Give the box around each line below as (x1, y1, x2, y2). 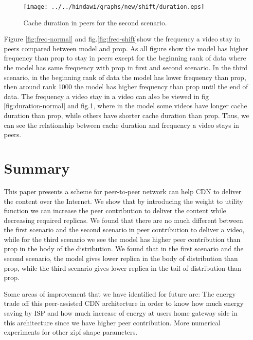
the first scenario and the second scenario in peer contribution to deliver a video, (4, 224, 245, 235)
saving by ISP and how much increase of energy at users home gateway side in (4, 308, 238, 318)
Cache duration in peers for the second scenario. (23, 17, 167, 27)
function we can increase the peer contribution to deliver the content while (4, 205, 226, 216)
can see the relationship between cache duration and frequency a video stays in (4, 120, 239, 130)
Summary (4, 158, 70, 178)
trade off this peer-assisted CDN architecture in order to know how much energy (4, 298, 244, 308)
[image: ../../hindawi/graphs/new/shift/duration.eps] (23, 3, 205, 10)
